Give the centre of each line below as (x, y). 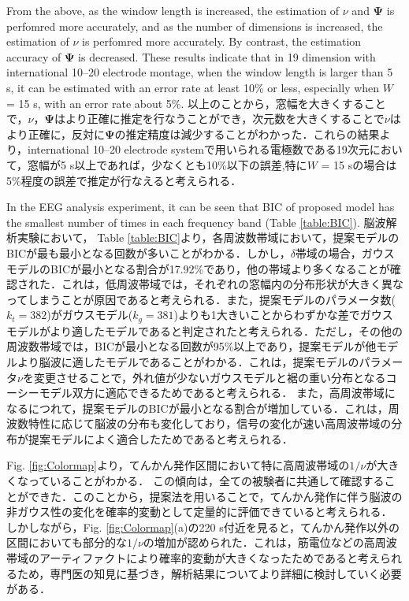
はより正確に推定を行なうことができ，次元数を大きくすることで (219, 119)
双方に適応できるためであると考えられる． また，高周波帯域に (234, 393)
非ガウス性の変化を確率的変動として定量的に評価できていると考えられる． (199, 512)
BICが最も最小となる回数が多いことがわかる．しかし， (149, 252)
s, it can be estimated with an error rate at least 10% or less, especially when (193, 87)
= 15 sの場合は (359, 164)
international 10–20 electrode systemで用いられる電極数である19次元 (199, 149)
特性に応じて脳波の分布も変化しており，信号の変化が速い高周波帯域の (210, 423)
